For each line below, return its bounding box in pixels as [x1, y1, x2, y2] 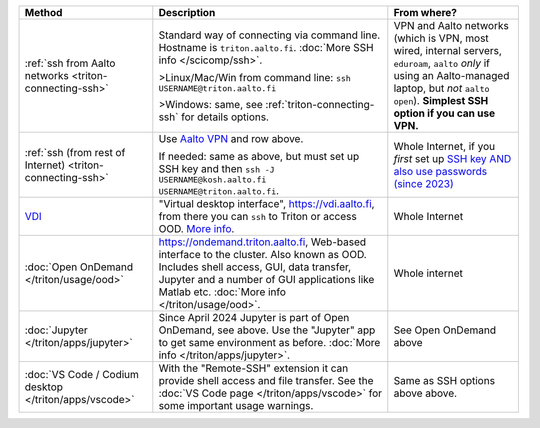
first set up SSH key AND [393, 151, 512, 165]
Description [158, 6, 216, 19]
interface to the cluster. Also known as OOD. [158, 248, 367, 261]
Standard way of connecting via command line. [158, 28, 381, 42]
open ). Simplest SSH [393, 94, 489, 107]
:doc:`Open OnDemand [24, 260, 134, 274]
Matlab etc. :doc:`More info [158, 285, 287, 299]
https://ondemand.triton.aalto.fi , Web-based [158, 235, 367, 249]
